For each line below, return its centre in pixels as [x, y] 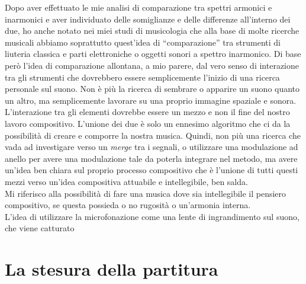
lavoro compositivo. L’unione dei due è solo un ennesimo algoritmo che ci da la [148, 123]
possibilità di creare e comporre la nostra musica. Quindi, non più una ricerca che [153, 135]
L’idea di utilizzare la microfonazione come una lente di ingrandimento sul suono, [152, 216]
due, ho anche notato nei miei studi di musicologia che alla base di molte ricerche [152, 31]
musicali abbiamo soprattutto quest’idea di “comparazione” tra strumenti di [143, 42]
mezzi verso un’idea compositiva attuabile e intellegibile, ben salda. [126, 181]
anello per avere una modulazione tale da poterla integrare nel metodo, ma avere [151, 158]
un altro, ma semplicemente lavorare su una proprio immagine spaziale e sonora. [151, 100]
